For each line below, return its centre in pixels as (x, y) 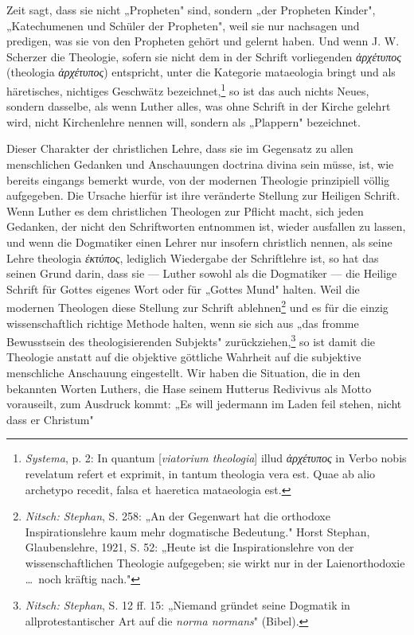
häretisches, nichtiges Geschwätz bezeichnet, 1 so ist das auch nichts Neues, (188, 89)
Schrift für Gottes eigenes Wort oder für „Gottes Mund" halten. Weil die (183, 288)
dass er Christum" (50, 419)
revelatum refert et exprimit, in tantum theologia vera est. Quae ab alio (200, 473)
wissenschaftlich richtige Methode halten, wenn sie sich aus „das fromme (183, 323)
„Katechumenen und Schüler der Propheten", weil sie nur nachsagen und (183, 25)
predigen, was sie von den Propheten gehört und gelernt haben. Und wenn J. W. (203, 41)
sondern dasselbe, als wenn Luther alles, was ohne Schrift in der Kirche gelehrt (199, 106)
